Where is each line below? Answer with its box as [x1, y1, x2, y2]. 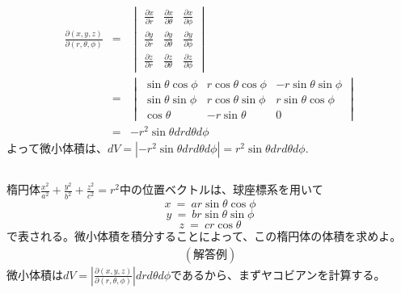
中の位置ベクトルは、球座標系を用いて [120, 181, 323, 198]
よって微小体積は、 [6, 139, 108, 156]
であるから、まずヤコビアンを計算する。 [171, 266, 386, 283]
